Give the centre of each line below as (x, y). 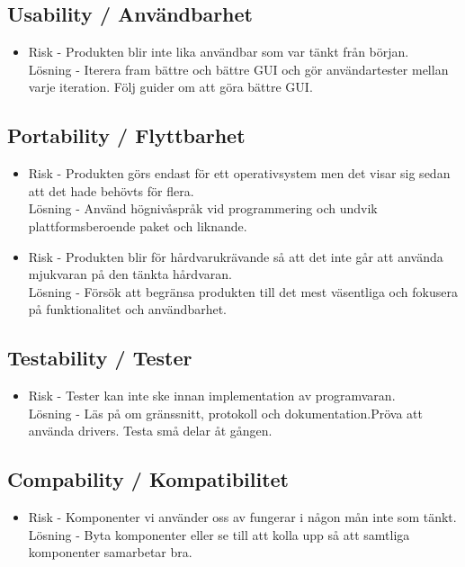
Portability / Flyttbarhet (126, 135)
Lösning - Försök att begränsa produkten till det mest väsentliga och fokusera (243, 291)
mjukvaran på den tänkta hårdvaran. (130, 274)
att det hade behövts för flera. (111, 190)
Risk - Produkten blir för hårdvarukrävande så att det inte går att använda (236, 256)
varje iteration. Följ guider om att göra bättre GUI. (170, 87)
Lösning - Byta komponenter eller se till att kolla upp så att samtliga (219, 534)
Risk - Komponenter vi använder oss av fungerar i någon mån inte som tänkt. (242, 517)
